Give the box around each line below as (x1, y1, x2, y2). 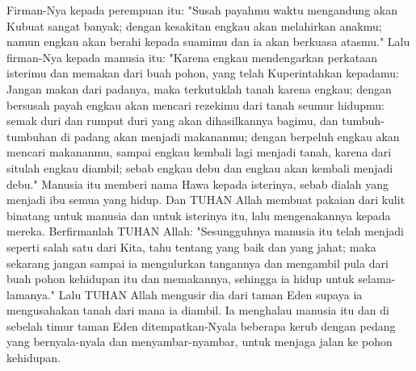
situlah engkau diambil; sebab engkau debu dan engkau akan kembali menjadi (6, 159, 393, 176)
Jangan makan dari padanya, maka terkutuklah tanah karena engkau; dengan (6, 80, 392, 97)
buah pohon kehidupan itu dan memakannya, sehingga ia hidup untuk (6, 270, 355, 287)
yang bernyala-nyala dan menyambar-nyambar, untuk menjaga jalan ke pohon (6, 333, 393, 350)
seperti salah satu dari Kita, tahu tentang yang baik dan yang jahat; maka (6, 238, 376, 255)
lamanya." (6, 286, 56, 302)
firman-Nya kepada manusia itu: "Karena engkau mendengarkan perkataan (6, 48, 377, 65)
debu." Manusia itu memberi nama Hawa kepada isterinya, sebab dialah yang (6, 175, 389, 192)
